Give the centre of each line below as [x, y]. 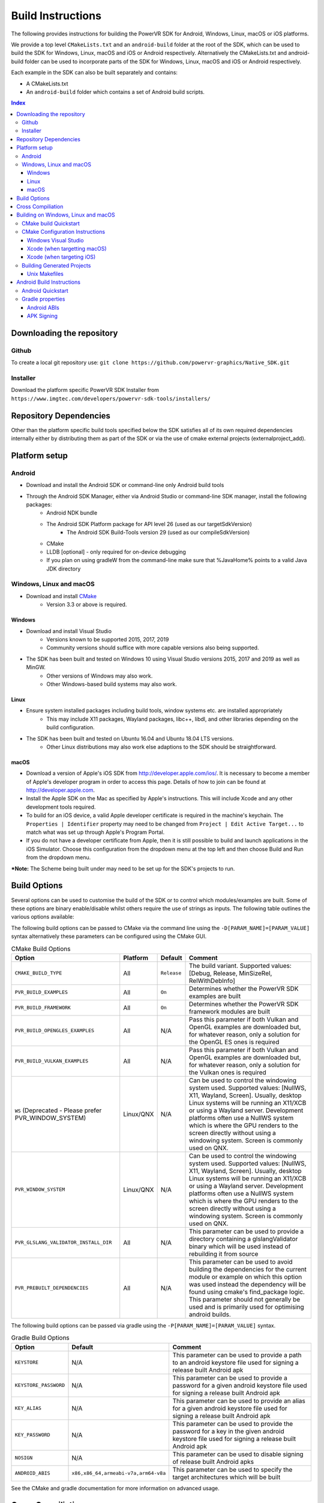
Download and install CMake [61, 596]
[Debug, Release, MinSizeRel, [231, 973]
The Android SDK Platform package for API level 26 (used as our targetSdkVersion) [149, 524]
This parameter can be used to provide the [233, 1424]
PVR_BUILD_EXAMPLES [41, 992]
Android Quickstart [45, 290]
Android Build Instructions [49, 282]
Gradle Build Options [40, 1338]
